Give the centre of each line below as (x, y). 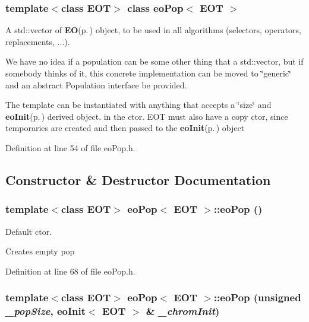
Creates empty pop (40, 251)
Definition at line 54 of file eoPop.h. (70, 147)
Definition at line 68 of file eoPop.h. (70, 271)
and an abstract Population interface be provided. (96, 85)
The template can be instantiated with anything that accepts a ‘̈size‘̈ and (138, 105)
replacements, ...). (38, 41)
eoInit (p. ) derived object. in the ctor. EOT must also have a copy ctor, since (147, 116)
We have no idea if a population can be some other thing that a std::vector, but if (154, 61)
